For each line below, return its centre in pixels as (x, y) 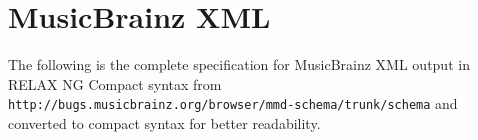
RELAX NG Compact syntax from (115, 83)
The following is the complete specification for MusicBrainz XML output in (239, 64)
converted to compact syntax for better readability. (164, 122)
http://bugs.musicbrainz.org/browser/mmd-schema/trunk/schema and (233, 103)
